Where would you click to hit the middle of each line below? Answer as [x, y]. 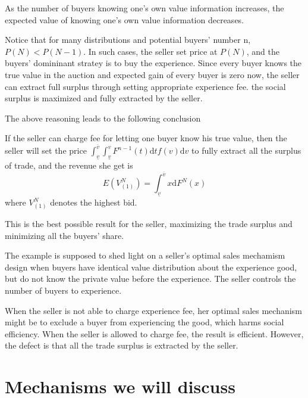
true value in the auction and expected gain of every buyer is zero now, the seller [152, 74]
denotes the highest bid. [94, 202]
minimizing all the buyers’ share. [65, 235]
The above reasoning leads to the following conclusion [103, 118]
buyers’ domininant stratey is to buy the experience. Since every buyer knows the [153, 63]
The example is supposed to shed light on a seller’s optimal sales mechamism [145, 255]
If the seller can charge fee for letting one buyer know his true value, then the [146, 138]
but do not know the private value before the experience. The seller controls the [150, 279]
